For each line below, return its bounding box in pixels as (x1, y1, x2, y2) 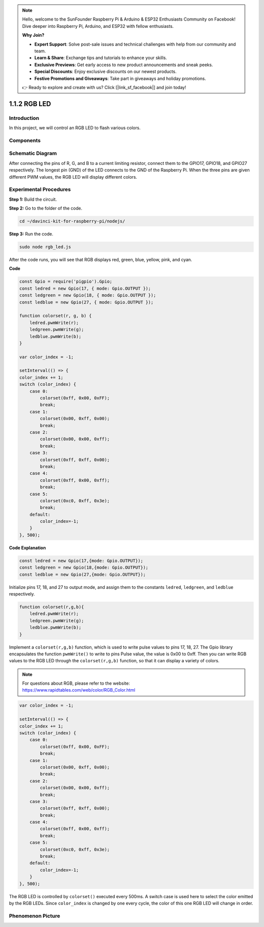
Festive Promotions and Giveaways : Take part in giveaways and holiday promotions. (34, 75, 206, 81)
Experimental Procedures (9, 186, 71, 193)
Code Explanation (9, 545, 46, 551)
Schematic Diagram (9, 150, 57, 157)
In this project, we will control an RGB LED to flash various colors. (9, 125, 141, 131)
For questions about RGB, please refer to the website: (22, 680, 130, 686)
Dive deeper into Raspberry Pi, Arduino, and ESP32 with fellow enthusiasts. (22, 23, 174, 29)
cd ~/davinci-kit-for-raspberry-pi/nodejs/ (19, 218, 126, 224)
